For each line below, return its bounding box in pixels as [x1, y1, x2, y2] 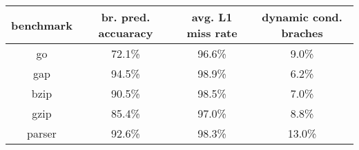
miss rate [186, 25, 237, 41]
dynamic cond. [262, 9, 342, 25]
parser [27, 125, 57, 141]
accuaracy [98, 25, 153, 41]
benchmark [11, 17, 72, 33]
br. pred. [101, 9, 151, 25]
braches [281, 25, 323, 41]
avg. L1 [191, 9, 233, 25]
